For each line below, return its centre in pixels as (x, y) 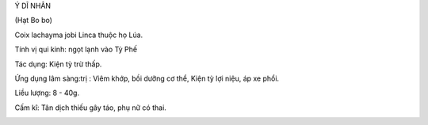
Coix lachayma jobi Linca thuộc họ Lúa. (79, 35)
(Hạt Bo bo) (34, 21)
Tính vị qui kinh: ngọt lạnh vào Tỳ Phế (76, 49)
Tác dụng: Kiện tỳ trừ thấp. (58, 64)
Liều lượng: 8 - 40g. (47, 93)
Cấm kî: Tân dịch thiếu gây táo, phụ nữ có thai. (90, 108)
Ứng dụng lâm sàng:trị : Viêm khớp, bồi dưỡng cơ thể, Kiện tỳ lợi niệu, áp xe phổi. (147, 78)
